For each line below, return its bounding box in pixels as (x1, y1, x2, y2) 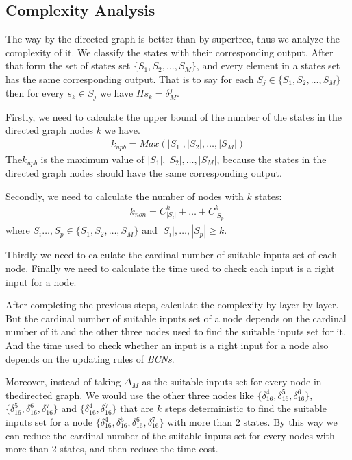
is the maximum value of (40, 152, 144, 166)
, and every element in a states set (196, 58, 340, 73)
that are (120, 401, 154, 415)
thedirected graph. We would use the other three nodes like (5, 387, 254, 402)
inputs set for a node (5, 415, 92, 428)
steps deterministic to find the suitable (164, 401, 327, 415)
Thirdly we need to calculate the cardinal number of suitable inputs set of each (5, 247, 338, 262)
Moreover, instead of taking (5, 374, 121, 389)
